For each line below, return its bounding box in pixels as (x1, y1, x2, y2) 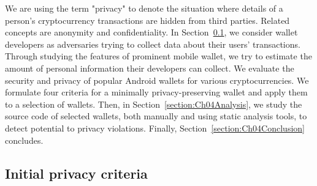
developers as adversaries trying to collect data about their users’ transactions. (5, 37, 300, 50)
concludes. (5, 133, 44, 146)
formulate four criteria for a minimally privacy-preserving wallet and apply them (5, 86, 308, 99)
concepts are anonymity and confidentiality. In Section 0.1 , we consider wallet (5, 26, 298, 39)
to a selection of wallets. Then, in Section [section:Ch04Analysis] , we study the (5, 97, 302, 110)
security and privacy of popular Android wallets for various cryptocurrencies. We (5, 73, 309, 86)
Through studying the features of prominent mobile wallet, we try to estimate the (5, 50, 312, 62)
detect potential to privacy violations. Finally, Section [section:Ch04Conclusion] (5, 121, 305, 134)
